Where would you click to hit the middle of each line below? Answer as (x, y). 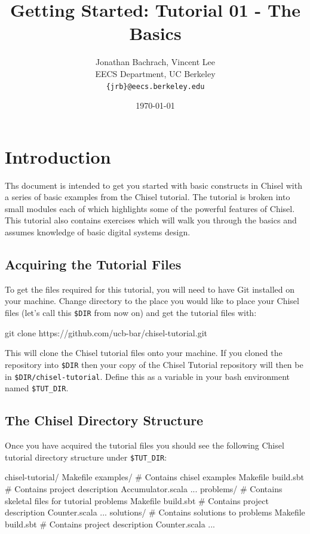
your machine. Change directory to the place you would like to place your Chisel (152, 301)
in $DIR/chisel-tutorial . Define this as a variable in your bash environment (148, 376)
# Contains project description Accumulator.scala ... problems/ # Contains (144, 488)
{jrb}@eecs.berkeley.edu (155, 86)
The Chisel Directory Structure (104, 420)
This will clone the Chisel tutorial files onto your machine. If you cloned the (144, 353)
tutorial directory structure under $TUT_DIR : (86, 457)
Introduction (58, 156)
